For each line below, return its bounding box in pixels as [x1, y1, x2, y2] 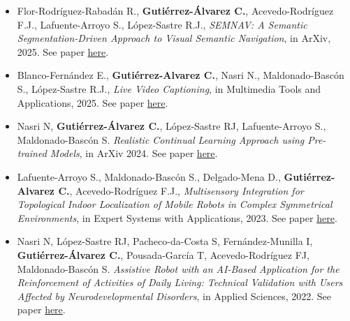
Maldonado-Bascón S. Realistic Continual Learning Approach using [17, 132, 305, 147]
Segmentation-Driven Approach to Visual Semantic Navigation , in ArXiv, [17, 31, 331, 45]
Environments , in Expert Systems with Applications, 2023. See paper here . [17, 210, 337, 225]
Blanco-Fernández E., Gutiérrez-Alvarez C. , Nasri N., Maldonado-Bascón [17, 68, 344, 82]
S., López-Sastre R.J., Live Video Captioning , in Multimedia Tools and [17, 81, 321, 96]
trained [17, 146, 47, 160]
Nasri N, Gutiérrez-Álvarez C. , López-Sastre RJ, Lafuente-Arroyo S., [17, 119, 326, 133]
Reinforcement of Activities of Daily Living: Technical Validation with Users [17, 275, 343, 290]
